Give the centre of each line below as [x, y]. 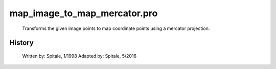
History [22, 43]
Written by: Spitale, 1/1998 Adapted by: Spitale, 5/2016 [79, 56]
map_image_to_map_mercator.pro [84, 13]
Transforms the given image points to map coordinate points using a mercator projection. [116, 28]
